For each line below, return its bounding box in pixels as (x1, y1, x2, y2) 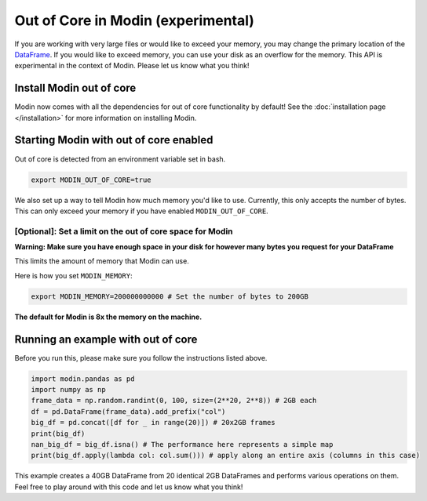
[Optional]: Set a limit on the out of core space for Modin (14, 226, 233, 237)
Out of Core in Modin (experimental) (14, 12, 255, 29)
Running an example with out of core (14, 332, 198, 346)
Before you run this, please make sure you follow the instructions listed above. (14, 353, 268, 362)
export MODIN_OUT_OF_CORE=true (31, 175, 152, 184)
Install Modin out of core (14, 82, 137, 95)
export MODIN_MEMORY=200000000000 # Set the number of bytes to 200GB (31, 292, 309, 301)
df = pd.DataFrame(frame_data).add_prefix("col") (31, 407, 226, 416)
